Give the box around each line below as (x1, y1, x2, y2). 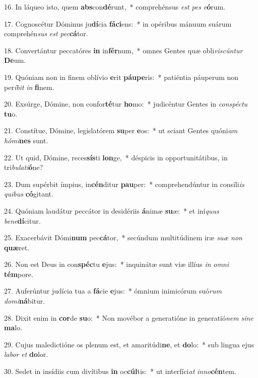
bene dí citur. (4, 215, 41, 226)
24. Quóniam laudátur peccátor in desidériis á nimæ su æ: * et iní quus (4, 205, 219, 216)
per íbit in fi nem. (4, 81, 54, 92)
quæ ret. (4, 242, 30, 252)
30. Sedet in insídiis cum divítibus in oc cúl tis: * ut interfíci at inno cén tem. (4, 366, 236, 376)
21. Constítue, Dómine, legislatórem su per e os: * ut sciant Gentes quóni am (4, 125, 238, 136)
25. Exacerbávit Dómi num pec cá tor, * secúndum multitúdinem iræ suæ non (4, 232, 242, 243)
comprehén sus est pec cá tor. (4, 28, 88, 39)
